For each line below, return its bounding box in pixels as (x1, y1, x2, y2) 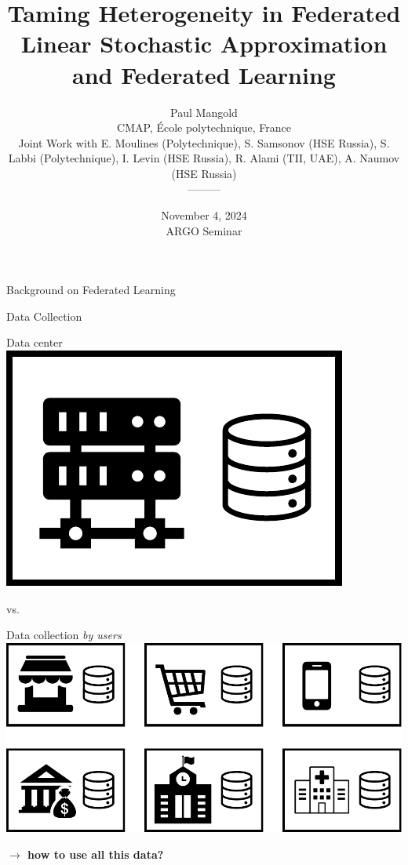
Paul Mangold (170, 104, 238, 120)
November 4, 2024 (161, 207, 247, 224)
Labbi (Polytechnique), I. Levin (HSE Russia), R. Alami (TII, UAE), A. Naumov (8, 150, 400, 166)
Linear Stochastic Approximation (20, 27, 388, 60)
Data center (6, 334, 63, 351)
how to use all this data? (27, 845, 164, 862)
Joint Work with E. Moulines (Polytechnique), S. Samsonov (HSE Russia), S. (18, 134, 390, 151)
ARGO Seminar (166, 222, 242, 238)
